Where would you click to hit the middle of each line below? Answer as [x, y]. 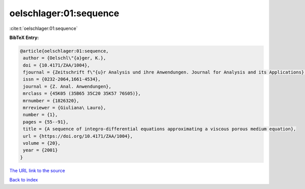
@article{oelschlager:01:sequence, [64, 51]
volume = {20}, [42, 143]
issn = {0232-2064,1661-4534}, [62, 79]
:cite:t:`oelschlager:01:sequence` [44, 28]
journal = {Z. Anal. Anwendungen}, [67, 86]
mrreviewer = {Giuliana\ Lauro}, [65, 108]
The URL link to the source [37, 170]
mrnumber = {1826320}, [51, 101]
